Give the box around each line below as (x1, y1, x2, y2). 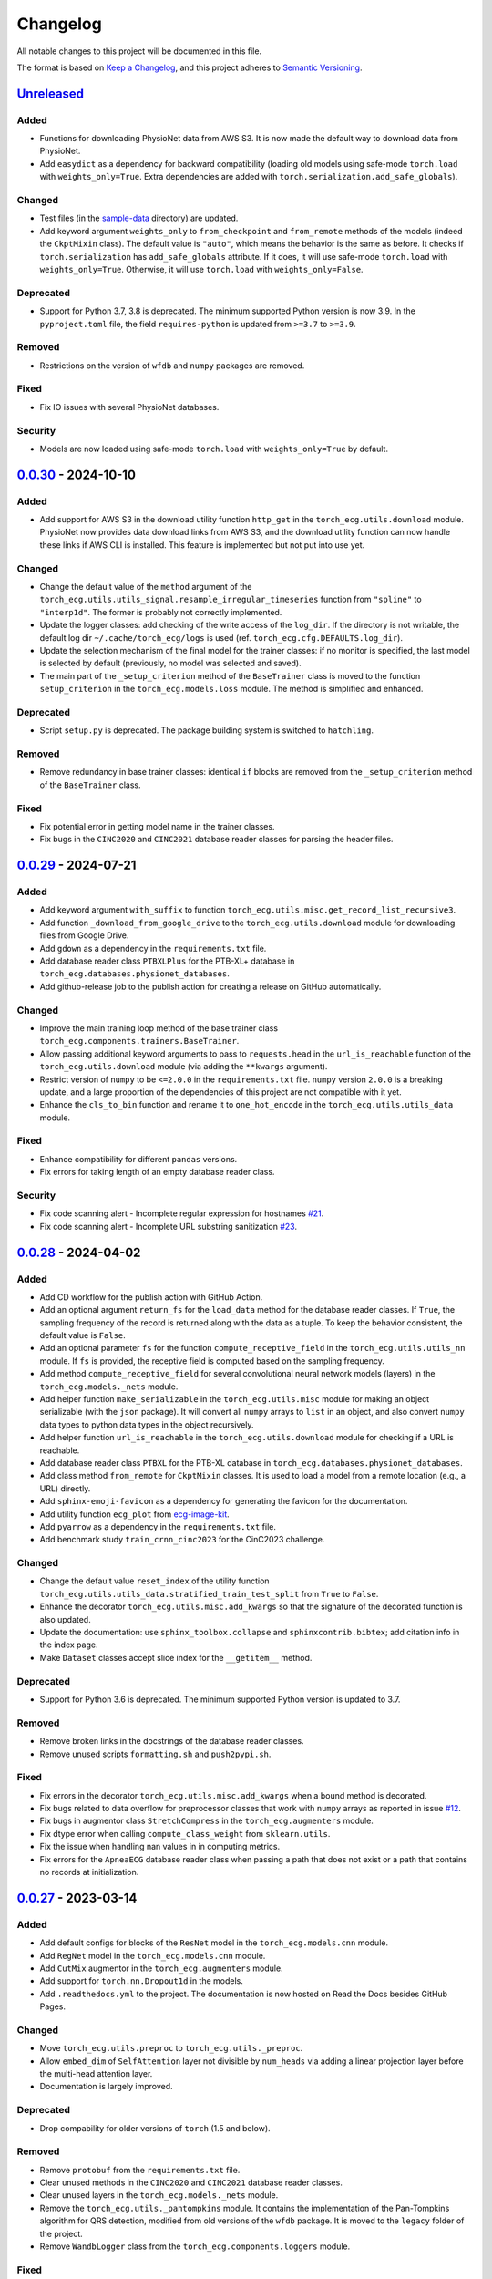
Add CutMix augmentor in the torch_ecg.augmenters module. (39, 1963, 283, 1974)
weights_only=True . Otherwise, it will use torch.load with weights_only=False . (39, 263, 364, 274)
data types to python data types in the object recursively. (39, 1418, 254, 1430)
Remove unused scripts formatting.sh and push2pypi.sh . (39, 1748, 272, 1759)
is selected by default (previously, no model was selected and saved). (39, 657, 302, 669)
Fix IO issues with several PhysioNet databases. (39, 401, 220, 412)
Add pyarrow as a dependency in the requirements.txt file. (39, 1521, 277, 1531)
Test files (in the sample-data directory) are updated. (39, 212, 239, 223)
